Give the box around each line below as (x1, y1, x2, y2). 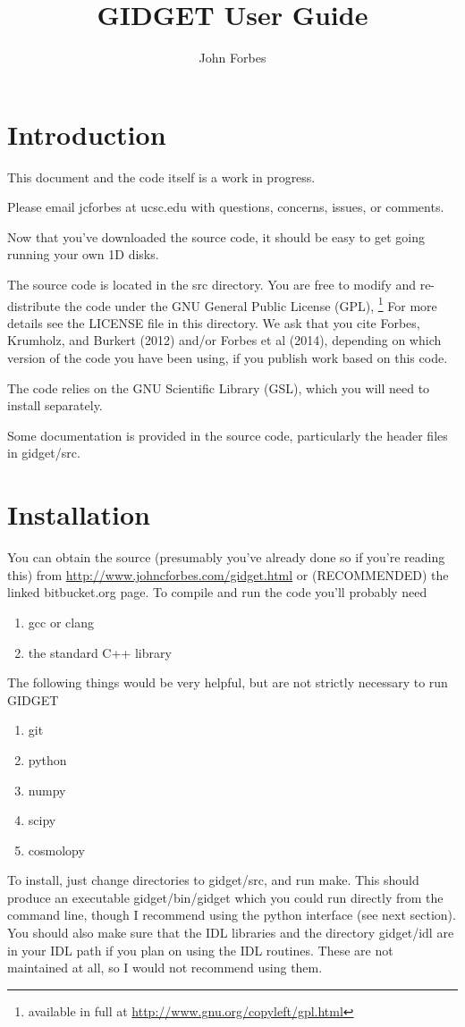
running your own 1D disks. (7, 245, 159, 264)
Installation (7, 496, 150, 533)
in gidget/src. (7, 443, 80, 462)
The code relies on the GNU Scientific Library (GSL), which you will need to (7, 378, 430, 397)
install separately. (7, 396, 103, 415)
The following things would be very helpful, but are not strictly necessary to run (7, 673, 448, 692)
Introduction (7, 115, 166, 152)
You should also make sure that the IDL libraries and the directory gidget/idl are (7, 923, 454, 942)
